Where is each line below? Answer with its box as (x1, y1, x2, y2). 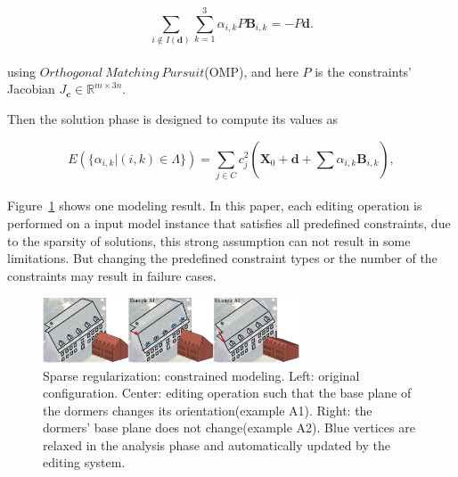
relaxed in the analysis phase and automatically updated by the (43, 435, 390, 454)
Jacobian (7, 79, 55, 98)
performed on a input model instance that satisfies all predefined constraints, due (7, 214, 451, 233)
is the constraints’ (315, 62, 412, 80)
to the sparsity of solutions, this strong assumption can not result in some (7, 231, 411, 250)
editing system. (43, 453, 126, 472)
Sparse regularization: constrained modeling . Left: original (43, 366, 360, 384)
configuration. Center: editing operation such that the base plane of (43, 383, 412, 402)
